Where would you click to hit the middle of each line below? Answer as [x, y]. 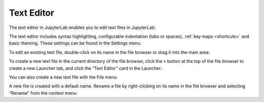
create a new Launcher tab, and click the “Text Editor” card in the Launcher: [86, 68]
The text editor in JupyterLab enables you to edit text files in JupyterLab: [82, 27]
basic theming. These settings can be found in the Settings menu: [75, 43]
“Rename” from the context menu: [43, 93]
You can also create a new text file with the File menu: [63, 77]
